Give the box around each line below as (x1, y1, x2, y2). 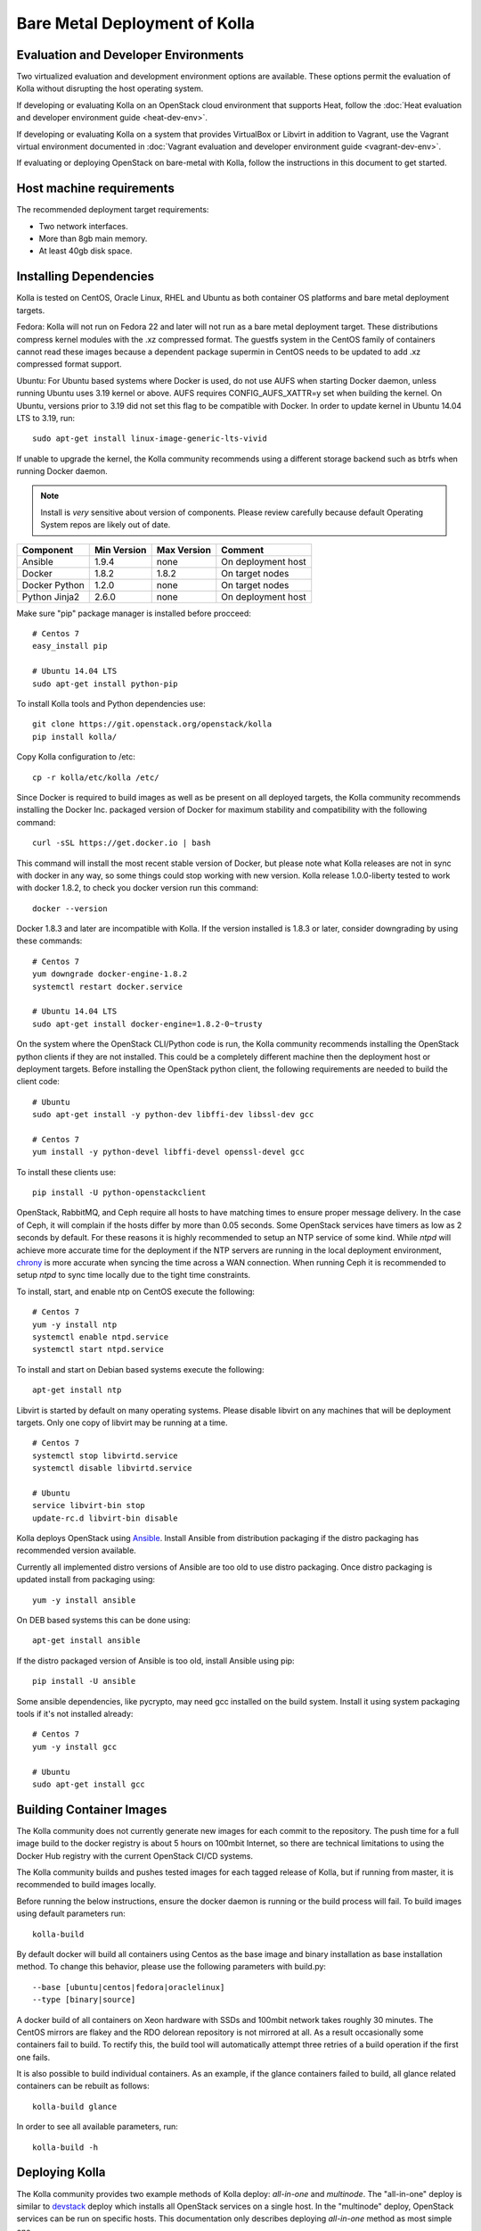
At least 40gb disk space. (38, 245, 133, 256)
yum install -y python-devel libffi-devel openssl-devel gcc (32, 1147, 305, 1157)
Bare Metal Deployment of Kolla (16, 13, 256, 33)
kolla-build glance (32, 2102, 118, 2111)
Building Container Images (16, 1802, 167, 1817)
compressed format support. (16, 359, 122, 369)
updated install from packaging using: (16, 1574, 156, 1585)
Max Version (156, 543, 211, 556)
